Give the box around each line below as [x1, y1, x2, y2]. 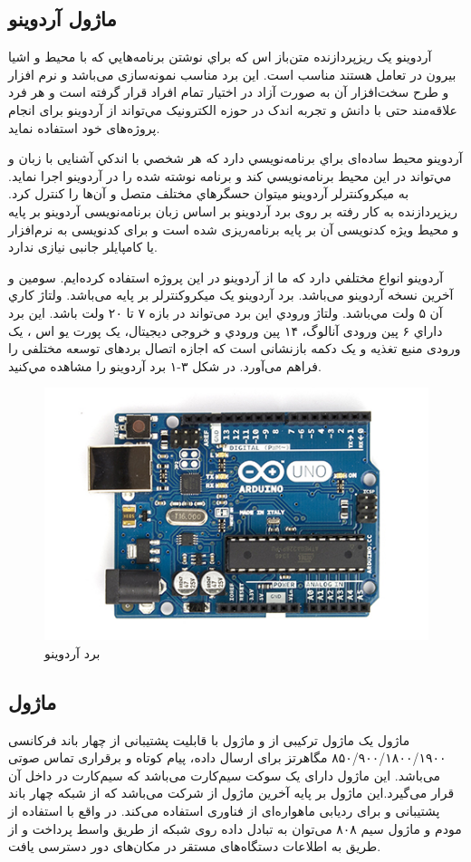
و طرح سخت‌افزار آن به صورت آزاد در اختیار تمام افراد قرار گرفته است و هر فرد [8, 82, 449, 101]
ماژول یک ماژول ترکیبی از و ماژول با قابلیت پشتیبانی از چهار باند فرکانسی [8, 730, 410, 749]
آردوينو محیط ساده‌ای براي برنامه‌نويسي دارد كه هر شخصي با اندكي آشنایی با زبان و [8, 148, 463, 168]
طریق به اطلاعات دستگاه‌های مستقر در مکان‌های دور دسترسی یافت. [8, 837, 381, 856]
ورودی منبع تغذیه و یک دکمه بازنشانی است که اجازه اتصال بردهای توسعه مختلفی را [8, 339, 461, 358]
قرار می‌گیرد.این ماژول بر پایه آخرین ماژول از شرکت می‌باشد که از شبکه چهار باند [8, 783, 455, 802]
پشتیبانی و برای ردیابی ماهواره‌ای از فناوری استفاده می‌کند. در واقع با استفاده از [8, 800, 440, 819]
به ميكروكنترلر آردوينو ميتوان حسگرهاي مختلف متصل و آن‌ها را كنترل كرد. [8, 184, 409, 203]
